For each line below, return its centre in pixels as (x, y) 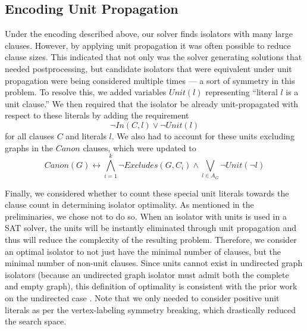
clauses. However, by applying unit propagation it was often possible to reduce (148, 45)
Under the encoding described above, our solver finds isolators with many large (149, 34)
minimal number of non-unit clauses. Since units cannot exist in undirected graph (154, 263)
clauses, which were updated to (140, 147)
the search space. (36, 321)
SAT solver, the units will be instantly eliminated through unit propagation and (151, 228)
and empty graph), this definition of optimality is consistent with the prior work (151, 286)
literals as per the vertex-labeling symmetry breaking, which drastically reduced (151, 309)
